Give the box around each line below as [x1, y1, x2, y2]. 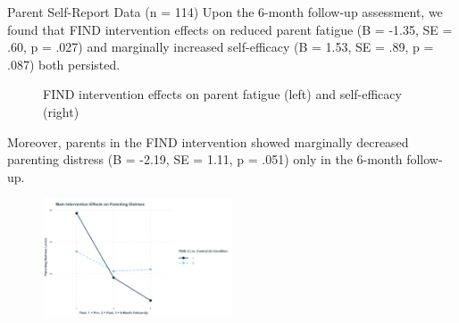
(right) [43, 102, 79, 120]
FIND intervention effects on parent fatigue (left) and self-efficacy [43, 85, 402, 104]
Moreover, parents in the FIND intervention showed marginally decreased [7, 132, 409, 151]
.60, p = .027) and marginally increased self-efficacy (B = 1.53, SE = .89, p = [7, 37, 434, 56]
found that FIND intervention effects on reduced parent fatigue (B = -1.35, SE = [7, 20, 453, 38]
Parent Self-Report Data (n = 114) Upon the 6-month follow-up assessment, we [7, 3, 443, 21]
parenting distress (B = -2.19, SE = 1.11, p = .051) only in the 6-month [7, 150, 403, 169]
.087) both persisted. [7, 54, 121, 73]
